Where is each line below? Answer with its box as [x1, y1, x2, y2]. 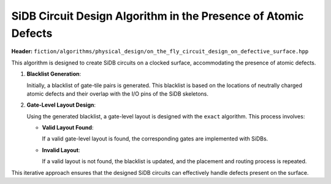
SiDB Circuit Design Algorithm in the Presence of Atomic [11, 9, 304, 23]
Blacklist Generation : [26, 71, 82, 78]
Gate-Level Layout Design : [26, 101, 96, 109]
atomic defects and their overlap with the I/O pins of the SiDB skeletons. [26, 90, 208, 98]
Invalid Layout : [42, 146, 80, 153]
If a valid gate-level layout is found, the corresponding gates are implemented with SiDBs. [42, 135, 268, 142]
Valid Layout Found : [42, 124, 94, 131]
